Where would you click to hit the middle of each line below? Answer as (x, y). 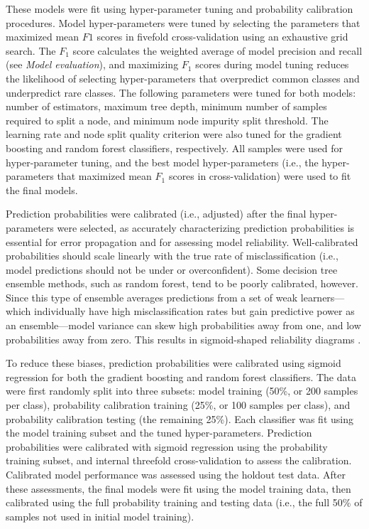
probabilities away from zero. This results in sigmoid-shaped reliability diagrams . (183, 339)
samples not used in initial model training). (100, 516)
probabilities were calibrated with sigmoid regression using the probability (167, 446)
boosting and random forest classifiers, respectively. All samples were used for (174, 148)
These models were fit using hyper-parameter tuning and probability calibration (180, 9)
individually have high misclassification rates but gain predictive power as (194, 311)
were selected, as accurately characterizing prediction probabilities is (206, 227)
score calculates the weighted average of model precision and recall (217, 50)
